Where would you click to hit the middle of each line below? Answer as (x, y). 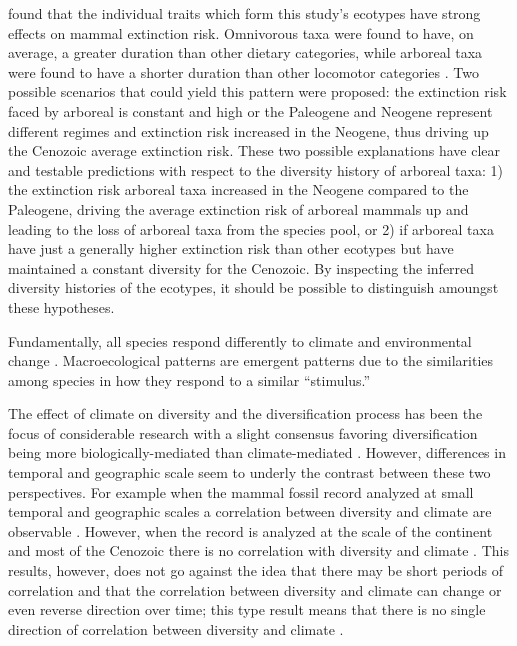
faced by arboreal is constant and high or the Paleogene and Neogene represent (250, 110)
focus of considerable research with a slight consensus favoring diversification (243, 432)
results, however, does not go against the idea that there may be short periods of (255, 570)
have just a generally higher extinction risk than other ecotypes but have (231, 248)
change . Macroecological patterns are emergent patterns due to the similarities (251, 360)
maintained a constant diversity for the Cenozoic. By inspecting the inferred (241, 267)
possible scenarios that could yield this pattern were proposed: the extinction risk (257, 91)
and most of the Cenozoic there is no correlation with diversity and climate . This (258, 550)
